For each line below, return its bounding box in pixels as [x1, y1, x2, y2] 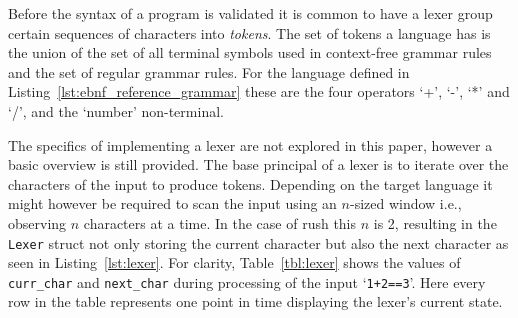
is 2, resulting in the [373, 212, 497, 233]
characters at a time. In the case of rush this [83, 212, 357, 233]
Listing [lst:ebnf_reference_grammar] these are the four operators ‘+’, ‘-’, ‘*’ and [8, 81, 510, 102]
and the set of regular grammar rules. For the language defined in [8, 61, 410, 82]
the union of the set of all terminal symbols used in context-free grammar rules [8, 42, 492, 63]
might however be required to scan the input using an [8, 193, 337, 214]
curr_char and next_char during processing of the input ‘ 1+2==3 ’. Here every [8, 271, 486, 292]
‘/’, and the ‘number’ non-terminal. [8, 100, 224, 121]
